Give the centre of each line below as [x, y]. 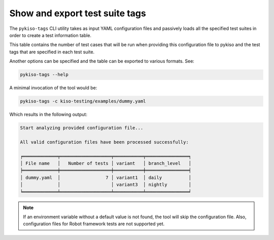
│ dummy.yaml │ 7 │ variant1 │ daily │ [106, 177]
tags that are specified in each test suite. [52, 52]
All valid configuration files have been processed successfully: [104, 142]
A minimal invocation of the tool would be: [53, 88]
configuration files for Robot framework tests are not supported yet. [94, 224]
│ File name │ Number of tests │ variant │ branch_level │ [106, 163]
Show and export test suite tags [78, 13]
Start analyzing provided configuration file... [82, 128]
